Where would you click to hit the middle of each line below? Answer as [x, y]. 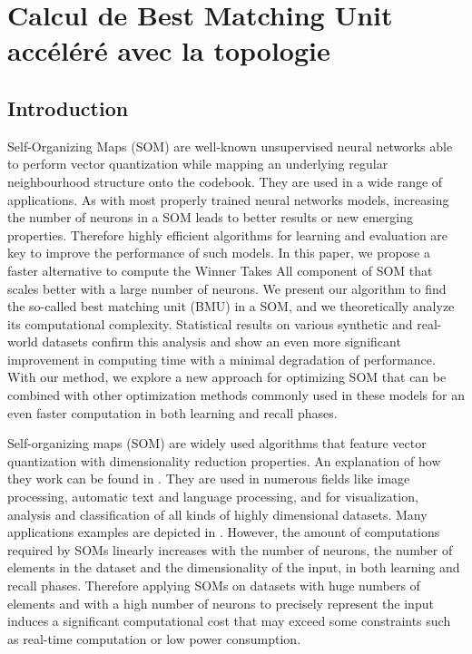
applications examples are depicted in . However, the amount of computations [224, 532]
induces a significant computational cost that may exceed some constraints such [229, 621]
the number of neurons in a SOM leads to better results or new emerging [210, 217]
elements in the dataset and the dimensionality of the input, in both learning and [234, 567]
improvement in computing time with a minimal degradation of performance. [221, 359]
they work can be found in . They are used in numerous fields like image [209, 478]
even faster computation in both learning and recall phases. [172, 412]
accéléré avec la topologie [169, 50]
